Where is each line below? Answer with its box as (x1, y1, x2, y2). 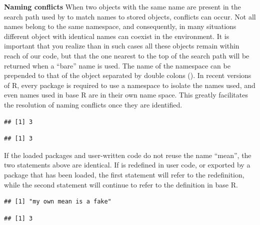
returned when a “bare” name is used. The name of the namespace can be (4, 60, 230, 70)
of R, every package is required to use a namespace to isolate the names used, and (4, 79, 255, 90)
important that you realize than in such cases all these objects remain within (4, 40, 239, 51)
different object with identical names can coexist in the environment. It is (4, 30, 229, 41)
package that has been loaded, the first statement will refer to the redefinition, (4, 169, 244, 179)
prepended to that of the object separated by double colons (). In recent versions (4, 70, 251, 80)
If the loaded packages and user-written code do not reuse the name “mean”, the (4, 149, 251, 160)
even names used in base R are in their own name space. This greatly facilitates (4, 89, 248, 100)
